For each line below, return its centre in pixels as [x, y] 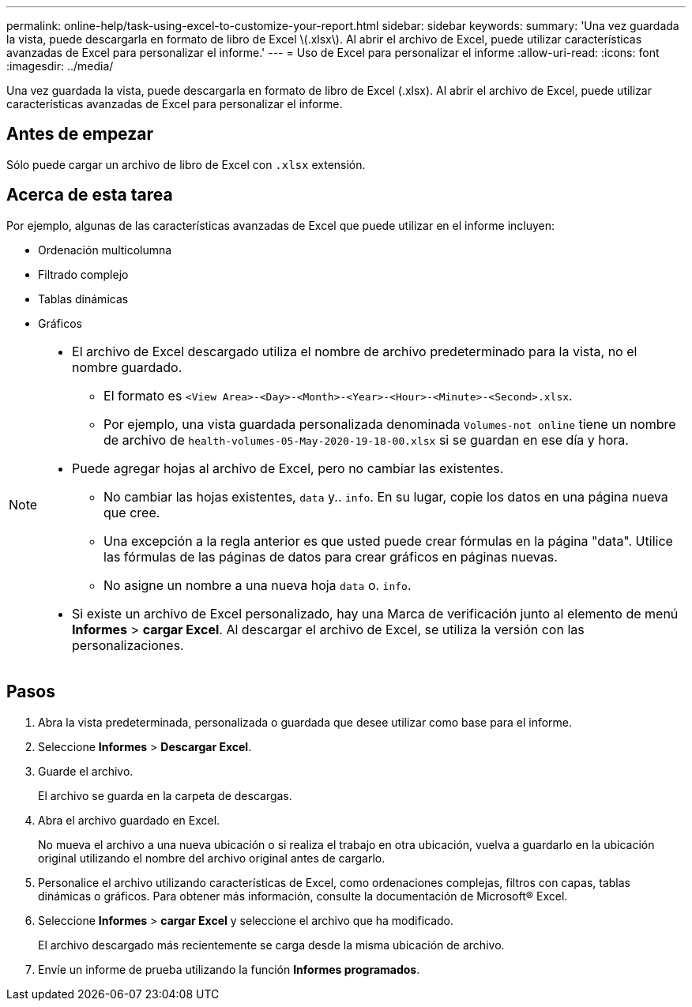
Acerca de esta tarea [90, 195]
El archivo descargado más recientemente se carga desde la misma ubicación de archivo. [271, 945]
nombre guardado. [127, 367]
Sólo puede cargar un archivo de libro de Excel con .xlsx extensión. [186, 164]
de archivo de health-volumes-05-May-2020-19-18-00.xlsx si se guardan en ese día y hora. [366, 440]
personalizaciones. [128, 645]
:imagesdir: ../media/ [60, 66]
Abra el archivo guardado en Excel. [129, 820]
